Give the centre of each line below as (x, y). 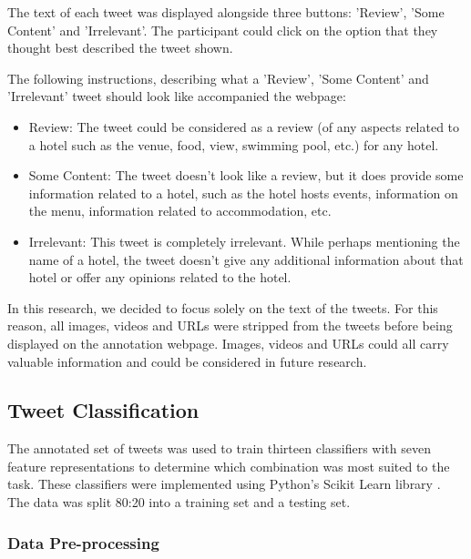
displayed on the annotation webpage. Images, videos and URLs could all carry (228, 343)
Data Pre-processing (83, 542)
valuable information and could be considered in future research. (187, 361)
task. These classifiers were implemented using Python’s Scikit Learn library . (224, 484)
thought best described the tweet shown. (120, 48)
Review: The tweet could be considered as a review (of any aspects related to (244, 126)
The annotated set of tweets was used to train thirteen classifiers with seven (219, 448)
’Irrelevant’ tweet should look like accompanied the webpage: (177, 96)
